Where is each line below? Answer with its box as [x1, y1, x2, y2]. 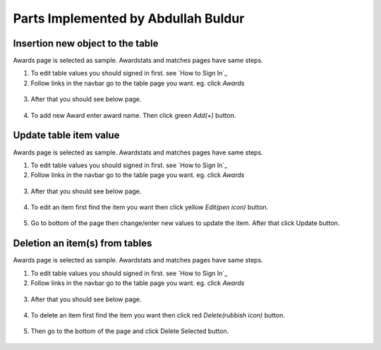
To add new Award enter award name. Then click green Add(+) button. [30, 111, 236, 119]
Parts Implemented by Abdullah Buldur [13, 11, 245, 26]
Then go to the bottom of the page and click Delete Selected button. [30, 327, 229, 335]
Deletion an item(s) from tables [13, 237, 152, 250]
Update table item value [13, 129, 120, 141]
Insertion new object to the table [13, 37, 159, 49]
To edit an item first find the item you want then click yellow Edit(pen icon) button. [30, 203, 269, 212]
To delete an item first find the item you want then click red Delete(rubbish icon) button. [30, 310, 285, 319]
